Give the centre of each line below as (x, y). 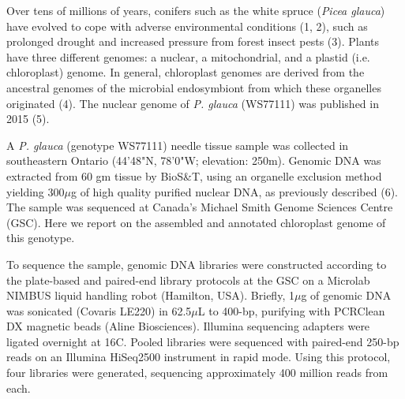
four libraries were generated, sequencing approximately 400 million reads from (197, 373)
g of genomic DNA (346, 295)
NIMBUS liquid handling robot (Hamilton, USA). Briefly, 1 (150, 295)
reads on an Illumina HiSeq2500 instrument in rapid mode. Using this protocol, (199, 357)
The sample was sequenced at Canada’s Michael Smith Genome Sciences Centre (200, 207)
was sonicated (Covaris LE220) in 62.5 (99, 310)
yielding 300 (36, 191)
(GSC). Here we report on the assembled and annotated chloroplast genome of (196, 222)
